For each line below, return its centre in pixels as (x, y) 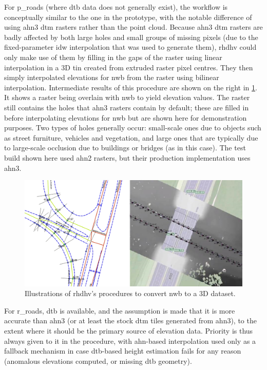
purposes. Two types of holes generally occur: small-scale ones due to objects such (133, 128)
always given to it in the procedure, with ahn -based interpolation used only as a (130, 340)
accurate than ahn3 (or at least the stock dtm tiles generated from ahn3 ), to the (130, 320)
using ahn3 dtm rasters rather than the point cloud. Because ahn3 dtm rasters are (133, 27)
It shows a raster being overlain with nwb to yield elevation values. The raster (127, 97)
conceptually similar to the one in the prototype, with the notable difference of (128, 17)
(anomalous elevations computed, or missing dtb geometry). (98, 361)
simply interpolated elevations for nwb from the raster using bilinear (112, 77)
